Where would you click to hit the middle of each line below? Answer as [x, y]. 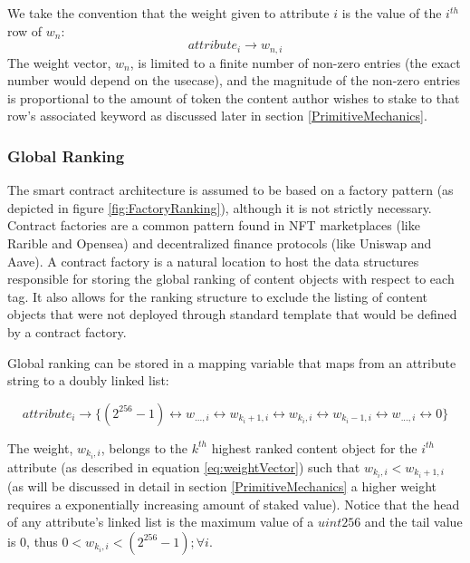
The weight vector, [59, 62]
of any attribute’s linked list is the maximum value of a [161, 522]
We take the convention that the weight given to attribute [168, 13]
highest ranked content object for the [314, 447]
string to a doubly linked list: [88, 380]
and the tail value [413, 522]
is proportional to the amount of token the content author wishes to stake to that [234, 97]
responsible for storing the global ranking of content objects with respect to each [231, 279]
